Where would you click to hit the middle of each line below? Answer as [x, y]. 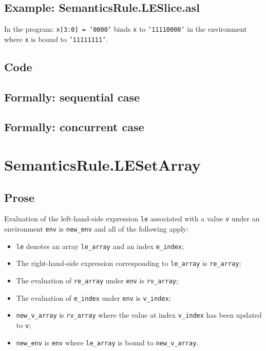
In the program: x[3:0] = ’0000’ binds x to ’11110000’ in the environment [126, 29]
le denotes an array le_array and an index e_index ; [100, 246]
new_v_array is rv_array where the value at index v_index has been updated [139, 315]
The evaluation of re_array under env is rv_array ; [97, 281]
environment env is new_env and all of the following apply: [97, 229]
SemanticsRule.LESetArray [102, 165]
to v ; [23, 325]
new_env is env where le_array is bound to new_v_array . [107, 342]
